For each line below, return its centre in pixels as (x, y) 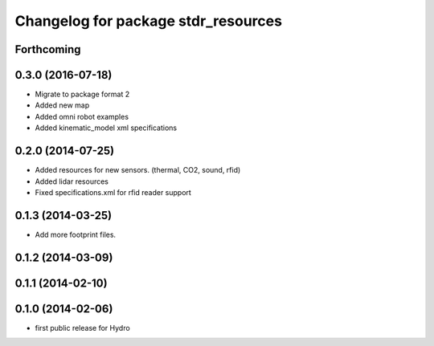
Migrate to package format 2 (82, 94)
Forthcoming (48, 49)
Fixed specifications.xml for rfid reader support (113, 192)
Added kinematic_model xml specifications (106, 128)
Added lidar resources (72, 181)
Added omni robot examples (82, 116)
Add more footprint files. (76, 234)
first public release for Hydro (82, 328)
